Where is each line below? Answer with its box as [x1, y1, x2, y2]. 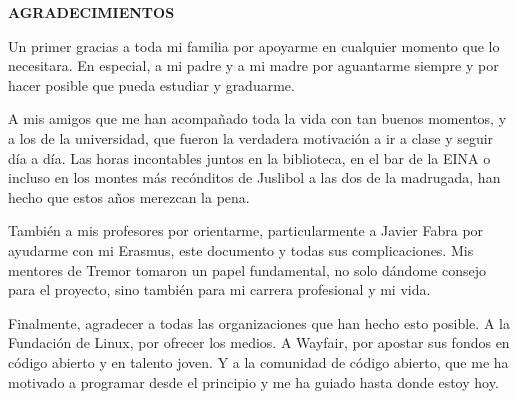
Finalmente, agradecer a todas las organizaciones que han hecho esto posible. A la [8, 312, 510, 333]
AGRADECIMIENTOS [8, 2, 175, 22]
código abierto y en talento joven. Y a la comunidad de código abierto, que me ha [8, 351, 509, 372]
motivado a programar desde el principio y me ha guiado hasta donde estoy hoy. [8, 371, 499, 392]
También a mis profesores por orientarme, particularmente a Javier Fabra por [8, 220, 484, 241]
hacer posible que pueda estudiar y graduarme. [8, 74, 295, 95]
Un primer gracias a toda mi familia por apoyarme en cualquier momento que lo [8, 35, 500, 56]
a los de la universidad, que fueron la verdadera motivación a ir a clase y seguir [8, 127, 494, 148]
